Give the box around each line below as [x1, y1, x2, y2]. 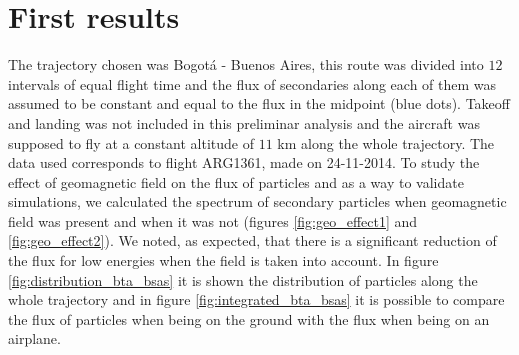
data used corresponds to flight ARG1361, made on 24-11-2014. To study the [8, 152, 480, 173]
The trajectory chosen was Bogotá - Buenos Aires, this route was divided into [8, 54, 484, 75]
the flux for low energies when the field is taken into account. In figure [8, 250, 439, 271]
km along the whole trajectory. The [277, 132, 495, 153]
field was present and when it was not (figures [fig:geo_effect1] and [8, 210, 418, 231]
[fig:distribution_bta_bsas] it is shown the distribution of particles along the [8, 269, 478, 290]
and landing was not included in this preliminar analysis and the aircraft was [8, 112, 480, 133]
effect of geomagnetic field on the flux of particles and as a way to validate [8, 171, 464, 192]
